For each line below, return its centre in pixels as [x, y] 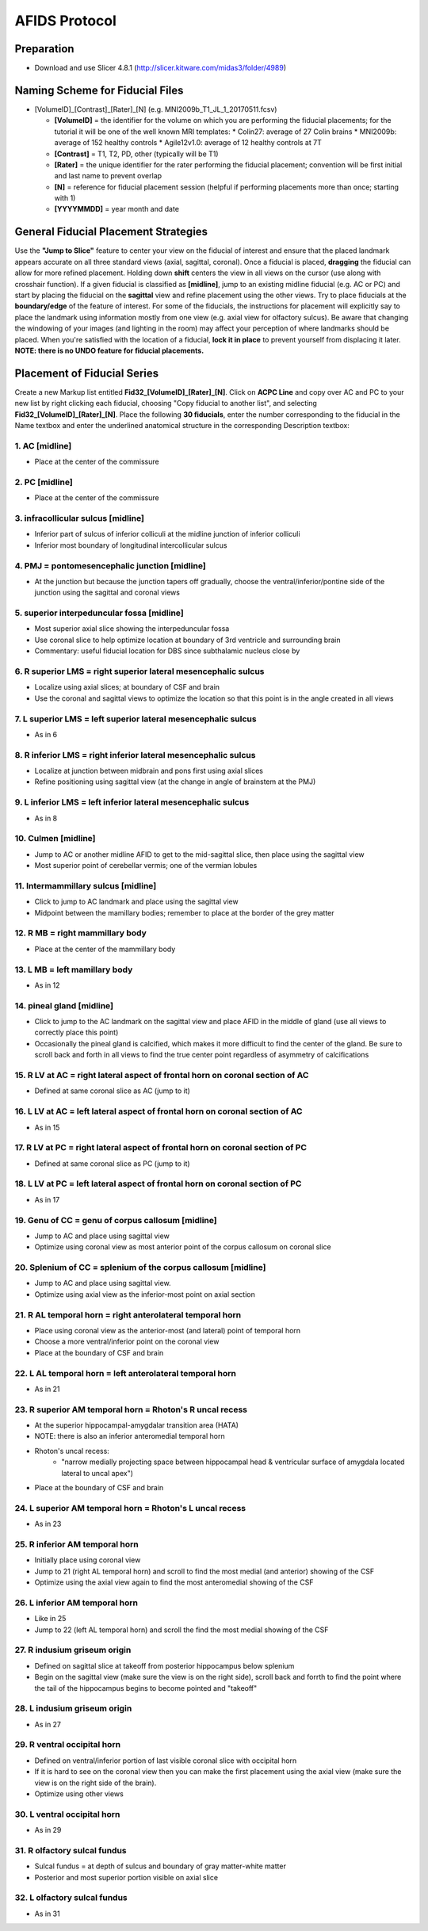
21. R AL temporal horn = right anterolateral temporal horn [128, 1314]
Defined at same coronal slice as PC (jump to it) [112, 1163]
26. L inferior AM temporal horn [76, 1603]
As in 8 [46, 818]
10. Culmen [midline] [55, 839]
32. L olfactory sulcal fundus [71, 1898]
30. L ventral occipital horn [67, 1814]
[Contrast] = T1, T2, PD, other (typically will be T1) [136, 154]
